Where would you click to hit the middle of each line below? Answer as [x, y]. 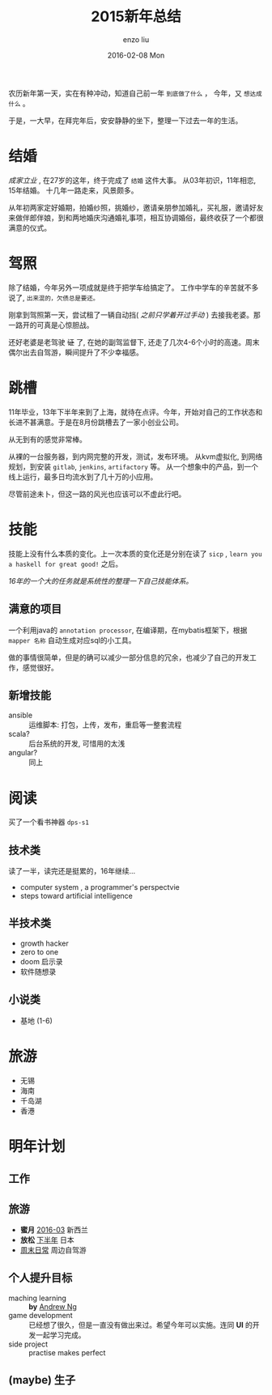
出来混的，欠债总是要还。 [63, 298]
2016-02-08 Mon [136, 55]
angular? [23, 753]
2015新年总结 [136, 17]
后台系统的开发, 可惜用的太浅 [77, 744]
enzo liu [136, 39]
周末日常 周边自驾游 [53, 1250]
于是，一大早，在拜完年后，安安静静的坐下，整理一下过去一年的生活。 [125, 120]
